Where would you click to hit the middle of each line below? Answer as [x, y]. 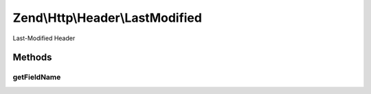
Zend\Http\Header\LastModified [108, 18]
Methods [32, 58]
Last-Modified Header [44, 38]
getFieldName [37, 77]
